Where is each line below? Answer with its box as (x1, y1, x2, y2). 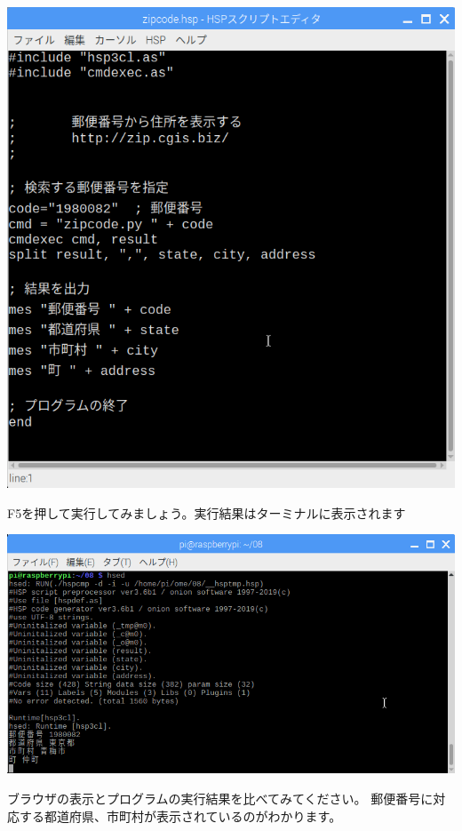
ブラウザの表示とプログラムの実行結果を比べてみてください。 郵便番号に (7, 789, 434, 808)
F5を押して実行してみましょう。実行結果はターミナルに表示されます (7, 503, 406, 522)
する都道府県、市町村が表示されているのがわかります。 (19, 806, 342, 825)
